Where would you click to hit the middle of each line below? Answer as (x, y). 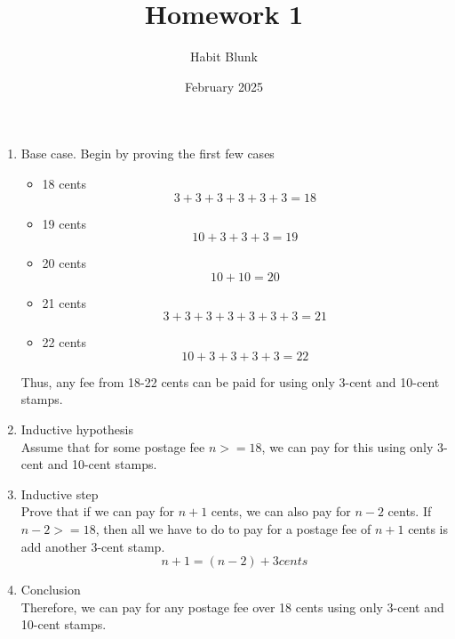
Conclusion (51, 590)
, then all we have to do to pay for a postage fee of (233, 529)
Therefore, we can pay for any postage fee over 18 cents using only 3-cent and (232, 607)
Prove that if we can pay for (97, 511)
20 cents (64, 263)
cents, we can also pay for (281, 511)
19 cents (64, 223)
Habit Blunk (224, 57)
